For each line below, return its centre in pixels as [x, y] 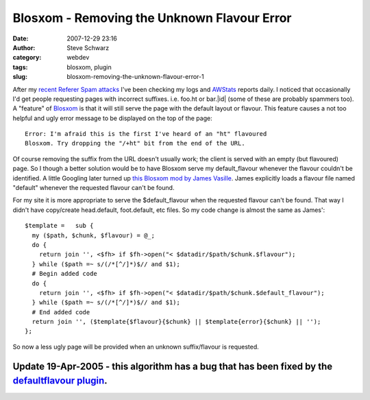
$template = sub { [59, 226]
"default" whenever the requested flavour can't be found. [94, 188]
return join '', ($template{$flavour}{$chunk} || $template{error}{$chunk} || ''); [176, 322]
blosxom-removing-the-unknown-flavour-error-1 [136, 77]
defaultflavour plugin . [60, 381]
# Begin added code [64, 274]
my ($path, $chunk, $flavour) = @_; [94, 235]
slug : [20, 77]
